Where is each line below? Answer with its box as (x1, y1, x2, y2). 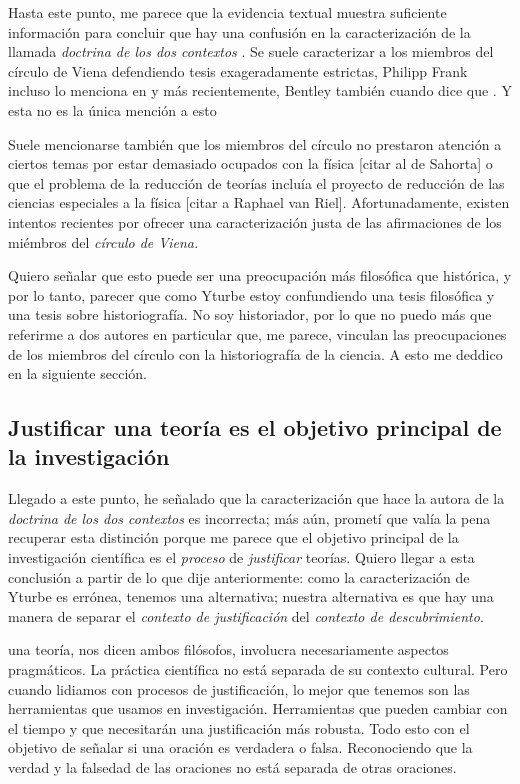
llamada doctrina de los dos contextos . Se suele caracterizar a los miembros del (8, 41, 494, 62)
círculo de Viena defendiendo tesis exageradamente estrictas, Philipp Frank (8, 60, 468, 81)
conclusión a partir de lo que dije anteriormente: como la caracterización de (8, 566, 470, 587)
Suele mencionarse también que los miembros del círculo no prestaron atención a (8, 133, 502, 154)
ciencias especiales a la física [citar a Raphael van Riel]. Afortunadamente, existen (8, 192, 510, 213)
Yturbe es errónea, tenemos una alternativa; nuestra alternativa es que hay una (8, 586, 494, 607)
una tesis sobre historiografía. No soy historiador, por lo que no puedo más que (8, 304, 492, 325)
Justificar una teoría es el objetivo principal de (8, 412, 502, 443)
